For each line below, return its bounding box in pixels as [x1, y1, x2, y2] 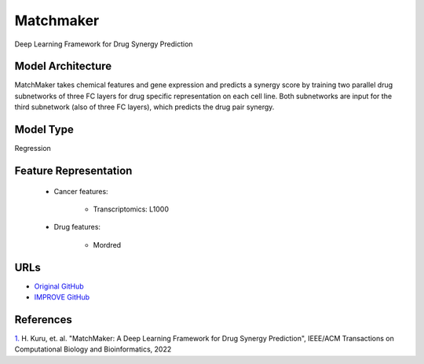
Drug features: [53, 222, 101, 232]
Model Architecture [14, 60, 112, 73]
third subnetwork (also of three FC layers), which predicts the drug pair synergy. [14, 102, 275, 112]
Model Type [14, 123, 74, 137]
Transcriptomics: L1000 [93, 204, 169, 214]
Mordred [93, 240, 122, 249]
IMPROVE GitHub [34, 292, 90, 302]
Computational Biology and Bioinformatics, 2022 [14, 344, 172, 354]
